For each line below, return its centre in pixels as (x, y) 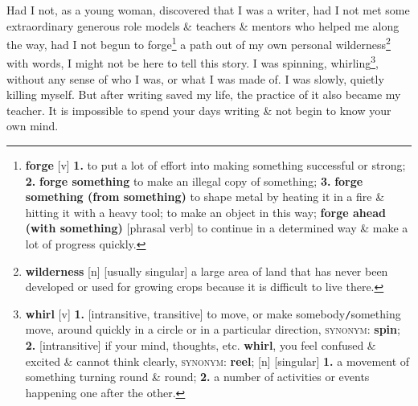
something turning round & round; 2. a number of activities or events (197, 377)
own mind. (33, 126)
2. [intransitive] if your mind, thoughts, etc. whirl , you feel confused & (201, 345)
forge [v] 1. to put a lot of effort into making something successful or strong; (215, 165)
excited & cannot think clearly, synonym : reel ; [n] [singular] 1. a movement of (217, 361)
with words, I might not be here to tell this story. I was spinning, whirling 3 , (193, 62)
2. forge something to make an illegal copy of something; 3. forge (194, 180)
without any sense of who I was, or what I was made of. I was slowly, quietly (195, 78)
